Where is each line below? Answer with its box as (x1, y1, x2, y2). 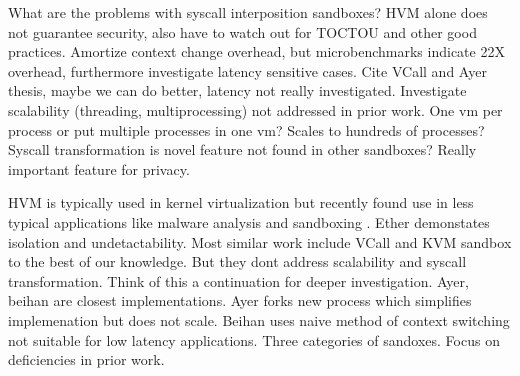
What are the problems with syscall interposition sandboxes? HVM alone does (8, 2, 488, 22)
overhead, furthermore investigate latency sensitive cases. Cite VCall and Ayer (8, 60, 487, 81)
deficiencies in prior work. (8, 349, 165, 370)
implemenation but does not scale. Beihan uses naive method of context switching (8, 309, 510, 330)
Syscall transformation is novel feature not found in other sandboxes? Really (8, 139, 477, 160)
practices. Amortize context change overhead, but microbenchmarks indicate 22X (8, 41, 505, 62)
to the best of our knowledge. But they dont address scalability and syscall (8, 251, 467, 272)
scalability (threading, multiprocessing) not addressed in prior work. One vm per (8, 99, 503, 120)
